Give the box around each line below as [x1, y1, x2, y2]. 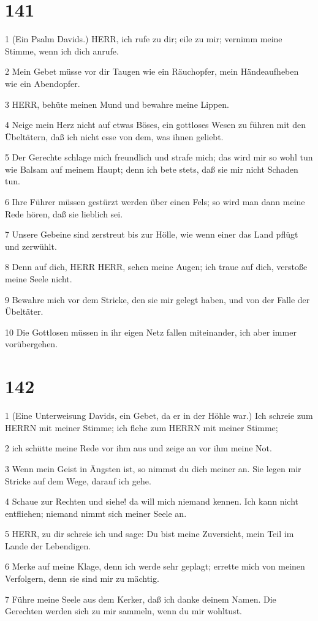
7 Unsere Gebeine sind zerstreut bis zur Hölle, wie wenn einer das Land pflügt [5, 228, 298, 241]
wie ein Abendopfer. [5, 77, 80, 89]
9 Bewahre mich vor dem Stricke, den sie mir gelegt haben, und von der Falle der [5, 293, 310, 306]
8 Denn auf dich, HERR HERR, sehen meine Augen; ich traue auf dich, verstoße [5, 260, 308, 273]
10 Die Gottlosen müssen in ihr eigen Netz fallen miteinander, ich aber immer [5, 325, 297, 338]
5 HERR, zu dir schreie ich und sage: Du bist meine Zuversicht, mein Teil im [5, 527, 294, 540]
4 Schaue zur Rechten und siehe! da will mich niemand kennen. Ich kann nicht [5, 495, 299, 508]
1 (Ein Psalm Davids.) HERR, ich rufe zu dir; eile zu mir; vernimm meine [5, 32, 282, 45]
